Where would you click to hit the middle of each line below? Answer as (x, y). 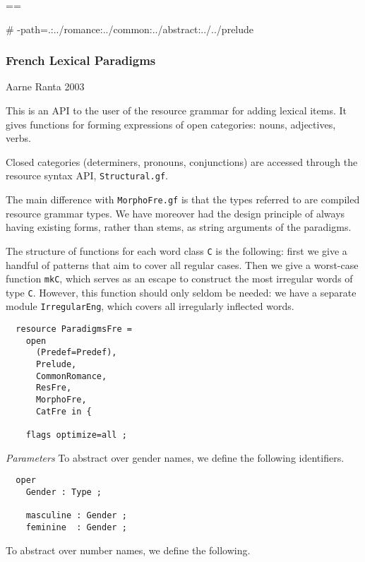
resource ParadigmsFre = (74, 329)
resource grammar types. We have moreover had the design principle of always (175, 213)
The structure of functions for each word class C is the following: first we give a (176, 250)
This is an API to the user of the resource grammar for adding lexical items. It (176, 110)
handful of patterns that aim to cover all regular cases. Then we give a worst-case (182, 264)
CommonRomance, (71, 376)
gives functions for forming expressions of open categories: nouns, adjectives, (171, 124)
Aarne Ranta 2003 (45, 86)
